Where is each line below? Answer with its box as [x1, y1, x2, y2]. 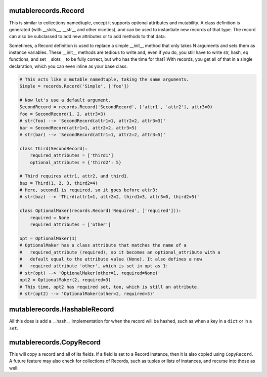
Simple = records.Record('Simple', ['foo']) [19, 84, 130, 89]
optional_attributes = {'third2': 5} [30, 160, 122, 165]
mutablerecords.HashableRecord [9, 305, 114, 314]
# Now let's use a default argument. [19, 97, 111, 103]
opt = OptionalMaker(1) [19, 235, 78, 241]
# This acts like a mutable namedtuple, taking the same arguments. [19, 77, 189, 82]
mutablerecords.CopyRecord [9, 338, 101, 346]
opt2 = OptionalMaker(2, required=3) [19, 277, 111, 283]
